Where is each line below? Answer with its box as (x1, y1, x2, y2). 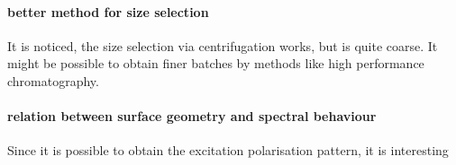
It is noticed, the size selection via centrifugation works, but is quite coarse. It (7, 36, 438, 55)
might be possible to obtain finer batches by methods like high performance (7, 54, 424, 73)
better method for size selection (7, 2, 209, 21)
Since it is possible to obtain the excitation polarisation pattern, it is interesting (7, 141, 449, 160)
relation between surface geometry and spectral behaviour (7, 107, 377, 126)
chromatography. (7, 71, 99, 90)
